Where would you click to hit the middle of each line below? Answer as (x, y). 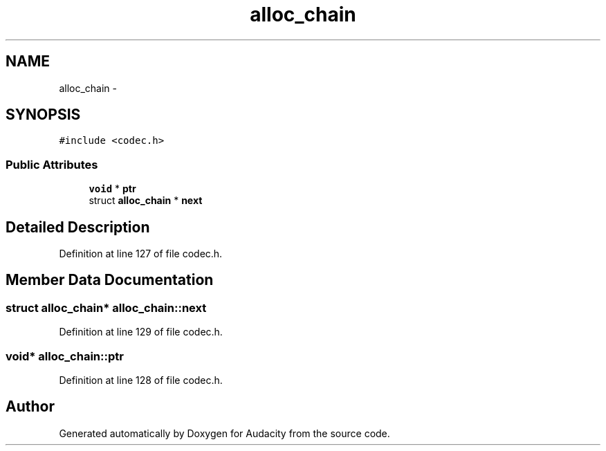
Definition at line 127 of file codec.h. (141, 254)
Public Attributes (52, 164)
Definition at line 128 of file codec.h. (141, 380)
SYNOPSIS (43, 115)
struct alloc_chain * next (146, 201)
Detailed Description (78, 227)
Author (30, 407)
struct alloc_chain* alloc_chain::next (106, 307)
